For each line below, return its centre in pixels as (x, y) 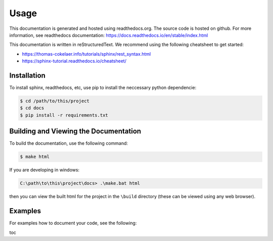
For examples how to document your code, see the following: (73, 223)
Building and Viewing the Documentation (75, 131)
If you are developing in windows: (44, 170)
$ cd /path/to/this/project (55, 101)
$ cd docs (32, 108)
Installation (27, 75)
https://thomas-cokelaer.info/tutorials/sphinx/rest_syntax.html (86, 54)
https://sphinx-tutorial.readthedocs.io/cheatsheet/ (74, 61)
